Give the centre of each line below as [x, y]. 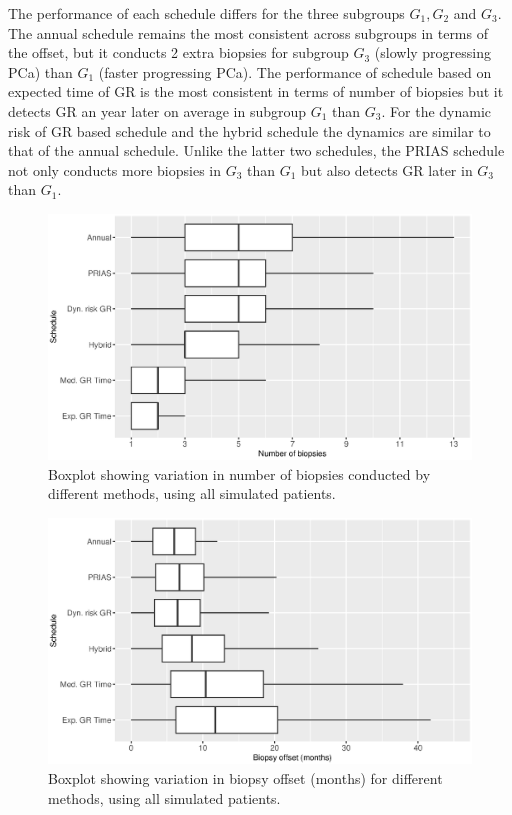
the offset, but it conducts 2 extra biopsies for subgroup [178, 52]
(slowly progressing [433, 52]
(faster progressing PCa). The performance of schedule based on [295, 71]
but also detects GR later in [387, 169]
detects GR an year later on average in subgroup [157, 110]
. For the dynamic [436, 110]
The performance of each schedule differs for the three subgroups [206, 13]
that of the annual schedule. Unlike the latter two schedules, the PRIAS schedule [256, 150]
